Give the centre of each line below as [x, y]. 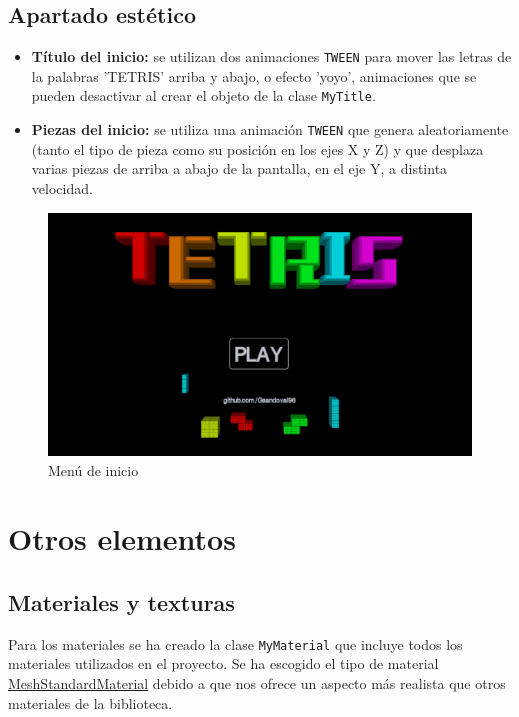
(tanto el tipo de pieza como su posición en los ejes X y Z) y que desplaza [257, 148]
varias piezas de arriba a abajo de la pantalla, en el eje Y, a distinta [239, 168]
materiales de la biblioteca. [90, 702]
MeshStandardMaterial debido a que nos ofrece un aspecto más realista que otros [257, 683]
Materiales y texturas [121, 601]
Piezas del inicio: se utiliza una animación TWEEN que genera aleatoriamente [270, 129]
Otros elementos [122, 538]
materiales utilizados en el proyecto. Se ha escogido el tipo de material [223, 663]
